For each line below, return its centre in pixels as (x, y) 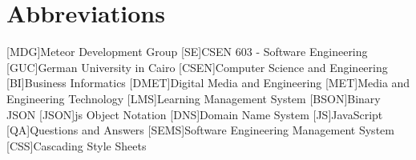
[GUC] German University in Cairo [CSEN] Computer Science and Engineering (197, 67)
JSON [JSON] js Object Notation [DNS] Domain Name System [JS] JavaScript (195, 114)
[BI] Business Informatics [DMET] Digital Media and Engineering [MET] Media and (208, 83)
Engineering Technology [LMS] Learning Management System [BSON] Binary (194, 98)
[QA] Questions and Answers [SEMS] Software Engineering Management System (200, 130)
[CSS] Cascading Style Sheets (77, 145)
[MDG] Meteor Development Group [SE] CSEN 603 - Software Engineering (187, 52)
